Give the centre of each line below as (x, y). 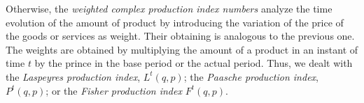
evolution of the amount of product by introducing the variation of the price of (175, 22)
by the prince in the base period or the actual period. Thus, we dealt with (194, 63)
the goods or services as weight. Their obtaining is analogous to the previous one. (180, 36)
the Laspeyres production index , (73, 76)
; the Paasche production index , (251, 76)
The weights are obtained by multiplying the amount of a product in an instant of (182, 49)
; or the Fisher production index (114, 90)
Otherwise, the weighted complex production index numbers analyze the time (169, 8)
